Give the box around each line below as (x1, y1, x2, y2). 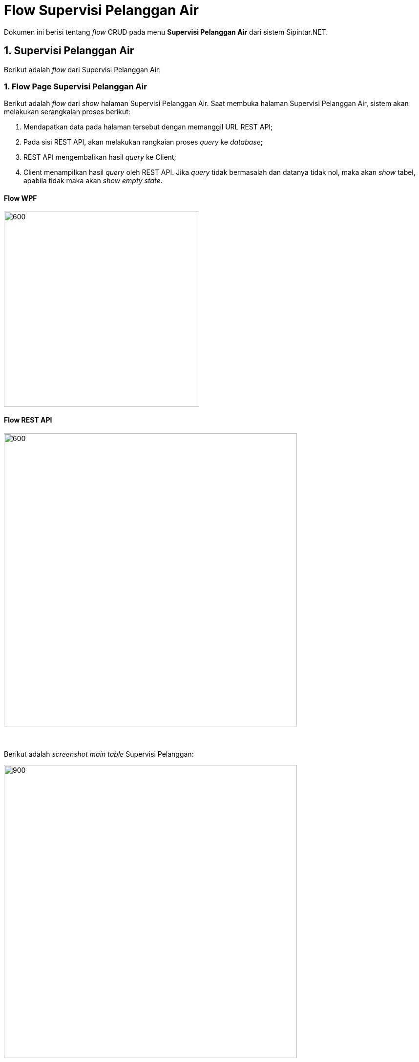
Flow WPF (4, 193, 37, 202)
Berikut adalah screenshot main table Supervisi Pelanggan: (4, 749, 194, 758)
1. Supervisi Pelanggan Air (4, 44, 134, 57)
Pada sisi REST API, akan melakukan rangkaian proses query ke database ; (23, 138, 263, 147)
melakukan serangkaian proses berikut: (4, 107, 130, 116)
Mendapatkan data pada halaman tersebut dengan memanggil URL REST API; (23, 123, 273, 131)
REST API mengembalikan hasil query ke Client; (23, 153, 176, 162)
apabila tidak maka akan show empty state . (23, 176, 163, 185)
